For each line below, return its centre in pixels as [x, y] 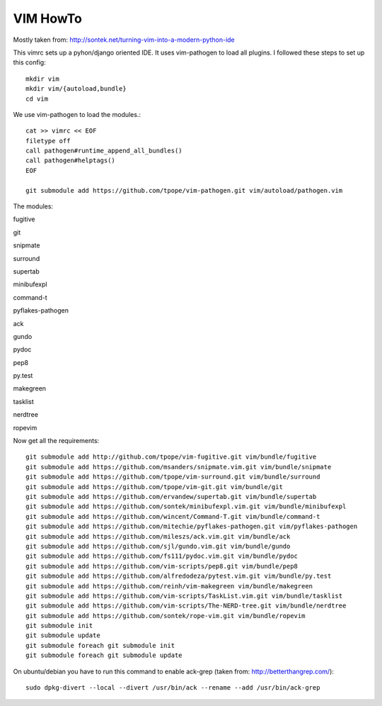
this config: [29, 62]
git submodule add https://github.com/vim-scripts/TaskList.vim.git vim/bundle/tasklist [184, 596]
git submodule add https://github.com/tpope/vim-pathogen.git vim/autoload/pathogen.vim [184, 190]
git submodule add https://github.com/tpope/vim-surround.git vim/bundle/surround [173, 477]
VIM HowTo [48, 18]
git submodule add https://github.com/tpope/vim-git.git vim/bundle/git [154, 487]
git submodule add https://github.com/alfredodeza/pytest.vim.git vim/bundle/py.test [179, 576]
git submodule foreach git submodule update [104, 655]
